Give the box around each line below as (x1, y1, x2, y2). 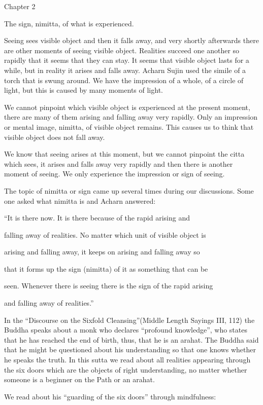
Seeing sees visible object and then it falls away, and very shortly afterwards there (4, 35, 259, 46)
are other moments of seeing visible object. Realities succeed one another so (4, 45, 240, 55)
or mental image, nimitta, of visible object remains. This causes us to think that (4, 121, 254, 132)
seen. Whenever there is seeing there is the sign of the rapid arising (4, 280, 213, 291)
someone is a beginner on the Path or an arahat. (4, 374, 155, 385)
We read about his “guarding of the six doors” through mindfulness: (4, 391, 216, 401)
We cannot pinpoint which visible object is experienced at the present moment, (4, 101, 250, 112)
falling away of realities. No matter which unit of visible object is (4, 229, 206, 240)
